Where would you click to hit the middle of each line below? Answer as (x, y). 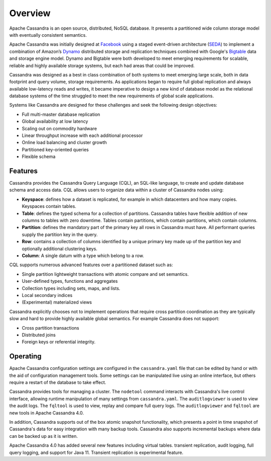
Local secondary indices (47, 295)
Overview (30, 13)
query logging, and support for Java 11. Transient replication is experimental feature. (96, 452)
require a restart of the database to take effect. (58, 382)
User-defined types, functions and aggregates (70, 281)
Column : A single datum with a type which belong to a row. (83, 256)
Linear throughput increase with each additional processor (82, 135)
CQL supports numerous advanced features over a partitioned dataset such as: (91, 265)
